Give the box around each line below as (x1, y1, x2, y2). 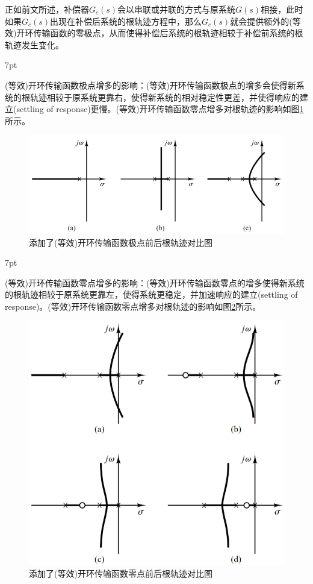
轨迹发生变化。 (5, 38, 64, 51)
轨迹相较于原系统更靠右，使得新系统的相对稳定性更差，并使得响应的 (29, 90, 300, 103)
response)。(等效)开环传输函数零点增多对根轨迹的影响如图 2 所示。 (5, 300, 261, 312)
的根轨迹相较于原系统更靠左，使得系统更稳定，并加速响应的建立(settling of (5, 288, 298, 301)
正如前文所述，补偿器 (5, 3, 89, 15)
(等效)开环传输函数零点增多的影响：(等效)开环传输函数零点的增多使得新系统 (5, 276, 305, 289)
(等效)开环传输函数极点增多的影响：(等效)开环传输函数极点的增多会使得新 (5, 78, 296, 91)
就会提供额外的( (230, 14, 293, 27)
